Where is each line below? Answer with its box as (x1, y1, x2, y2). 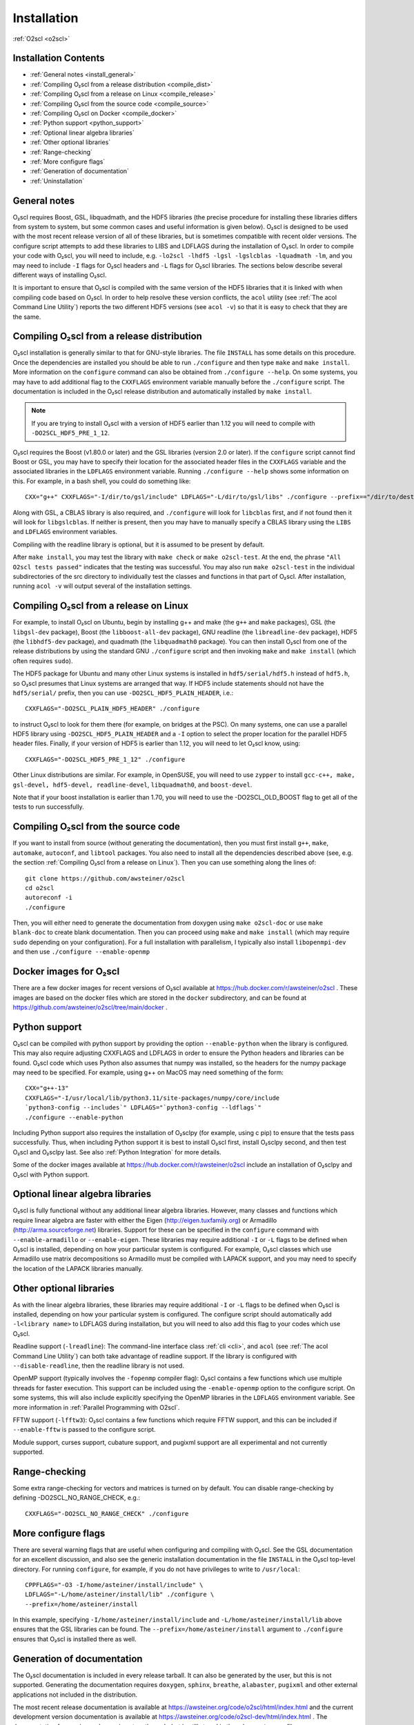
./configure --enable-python (25, 1113, 124, 1121)
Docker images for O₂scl (12, 966, 120, 978)
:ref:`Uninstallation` (30, 177, 85, 185)
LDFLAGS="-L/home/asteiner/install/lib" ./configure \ (25, 1590, 215, 1599)
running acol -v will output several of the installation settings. (12, 582, 193, 590)
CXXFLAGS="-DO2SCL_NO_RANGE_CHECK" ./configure (25, 1510, 189, 1517)
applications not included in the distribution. (12, 1690, 138, 1699)
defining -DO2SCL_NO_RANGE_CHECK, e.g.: (12, 1494, 141, 1502)
